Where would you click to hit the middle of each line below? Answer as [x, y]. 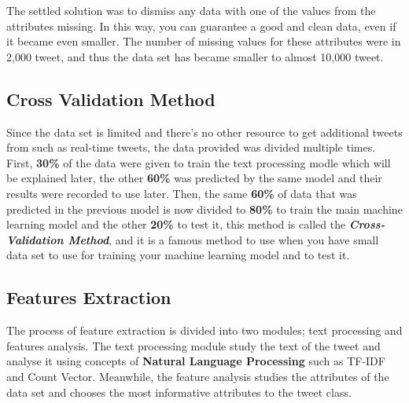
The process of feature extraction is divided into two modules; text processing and [204, 330]
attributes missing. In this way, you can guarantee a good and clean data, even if [201, 26]
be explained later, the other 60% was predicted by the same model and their [194, 178]
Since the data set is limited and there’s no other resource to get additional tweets [204, 132]
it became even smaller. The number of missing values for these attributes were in [204, 41]
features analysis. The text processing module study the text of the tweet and [193, 345]
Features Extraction [89, 297]
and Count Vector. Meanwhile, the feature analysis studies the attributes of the [198, 376]
